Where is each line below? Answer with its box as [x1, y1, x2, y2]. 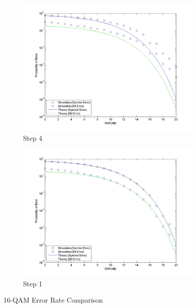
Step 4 [23, 132, 42, 143]
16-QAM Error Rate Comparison [3, 295, 103, 305]
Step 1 [23, 278, 42, 288]
